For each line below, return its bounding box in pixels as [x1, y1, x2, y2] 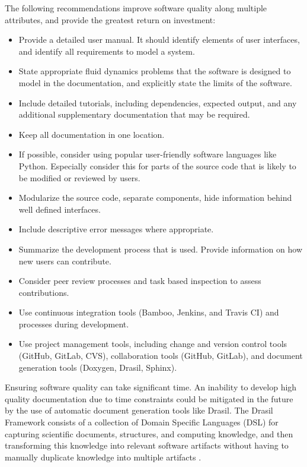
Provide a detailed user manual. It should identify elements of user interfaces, [18, 33, 300, 46]
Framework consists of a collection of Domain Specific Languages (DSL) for [5, 416, 279, 428]
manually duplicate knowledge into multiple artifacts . [5, 450, 202, 463]
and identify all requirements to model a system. [18, 45, 195, 57]
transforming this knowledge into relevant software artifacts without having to [5, 439, 289, 452]
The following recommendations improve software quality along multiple [5, 2, 267, 14]
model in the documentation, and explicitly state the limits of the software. [18, 76, 292, 89]
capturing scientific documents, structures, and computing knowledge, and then [5, 427, 293, 440]
